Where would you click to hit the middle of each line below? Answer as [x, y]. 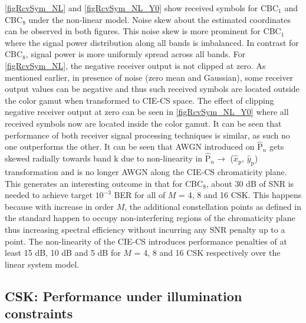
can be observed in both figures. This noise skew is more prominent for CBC [143, 31]
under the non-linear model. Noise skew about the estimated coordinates [160, 19]
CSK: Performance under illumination [124, 296]
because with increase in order [59, 206]
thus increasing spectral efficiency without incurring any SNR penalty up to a [145, 229]
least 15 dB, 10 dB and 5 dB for [63, 253]
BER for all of [140, 195]
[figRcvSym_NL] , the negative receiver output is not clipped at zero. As [135, 65]
